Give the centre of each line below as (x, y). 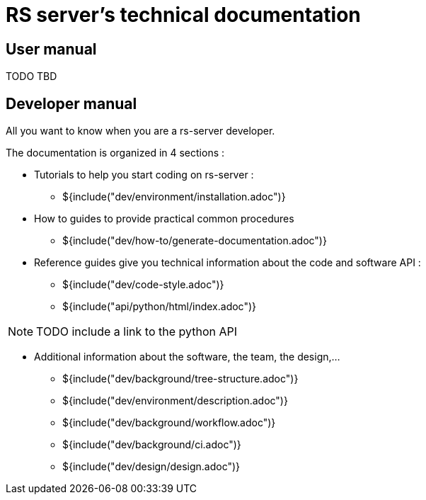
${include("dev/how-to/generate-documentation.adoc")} (195, 241)
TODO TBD (31, 76)
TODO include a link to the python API (137, 332)
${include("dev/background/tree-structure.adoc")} (180, 379)
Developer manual (71, 103)
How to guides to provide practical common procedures (164, 219)
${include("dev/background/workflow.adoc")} (169, 423)
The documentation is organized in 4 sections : (115, 153)
